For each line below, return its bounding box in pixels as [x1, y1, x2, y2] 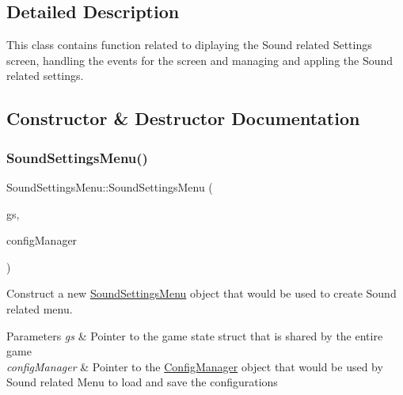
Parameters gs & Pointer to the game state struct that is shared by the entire [6, 327, 383, 344]
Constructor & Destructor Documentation [6, 106, 360, 131]
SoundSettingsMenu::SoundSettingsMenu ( [6, 178, 213, 195]
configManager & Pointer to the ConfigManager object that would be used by [6, 358, 383, 374]
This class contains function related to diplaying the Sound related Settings [6, 36, 372, 53]
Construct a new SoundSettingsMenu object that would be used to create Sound [6, 285, 397, 302]
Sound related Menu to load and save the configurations [6, 374, 278, 390]
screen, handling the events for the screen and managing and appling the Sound [6, 51, 393, 68]
